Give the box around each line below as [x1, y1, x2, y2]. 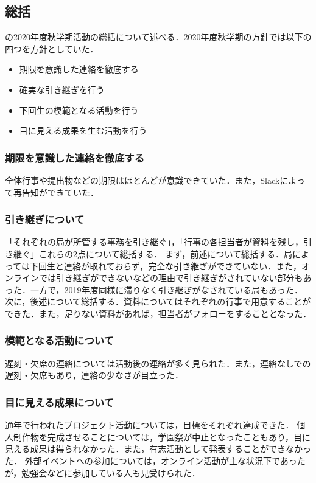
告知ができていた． [21, 186, 99, 198]
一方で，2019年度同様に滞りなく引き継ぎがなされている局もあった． [30, 283, 303, 296]
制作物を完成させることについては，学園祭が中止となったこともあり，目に [13, 430, 311, 443]
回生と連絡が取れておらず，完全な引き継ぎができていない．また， [38, 259, 301, 272]
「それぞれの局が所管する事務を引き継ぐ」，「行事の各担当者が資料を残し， [5, 235, 303, 248]
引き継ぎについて [5, 212, 85, 227]
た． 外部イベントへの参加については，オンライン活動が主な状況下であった [5, 454, 306, 467]
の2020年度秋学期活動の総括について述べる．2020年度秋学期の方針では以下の [5, 30, 312, 43]
